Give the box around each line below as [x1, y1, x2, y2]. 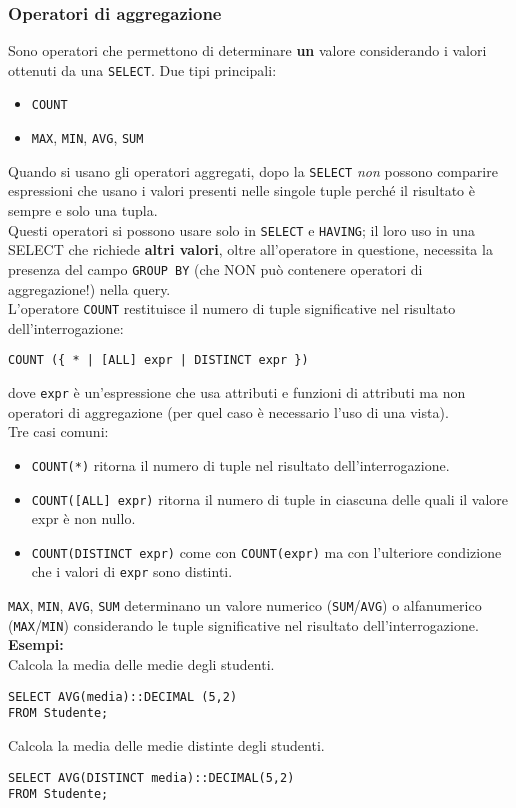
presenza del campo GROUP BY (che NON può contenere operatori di [8, 258, 423, 279]
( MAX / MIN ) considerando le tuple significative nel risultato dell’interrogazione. [8, 614, 479, 635]
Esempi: [8, 634, 64, 655]
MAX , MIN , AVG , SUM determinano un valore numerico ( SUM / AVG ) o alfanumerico [8, 595, 482, 616]
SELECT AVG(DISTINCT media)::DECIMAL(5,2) [8, 770, 295, 785]
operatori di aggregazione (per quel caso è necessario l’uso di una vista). [8, 401, 449, 422]
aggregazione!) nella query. [8, 278, 171, 299]
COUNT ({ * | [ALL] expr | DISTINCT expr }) [8, 353, 309, 368]
